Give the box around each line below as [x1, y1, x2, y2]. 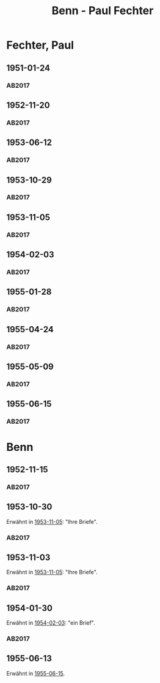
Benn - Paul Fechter [51, 4, 154, 18]
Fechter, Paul [6, 38, 75, 52]
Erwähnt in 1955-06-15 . [6, 669, 65, 677]
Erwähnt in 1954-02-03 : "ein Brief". [6, 619, 96, 626]
